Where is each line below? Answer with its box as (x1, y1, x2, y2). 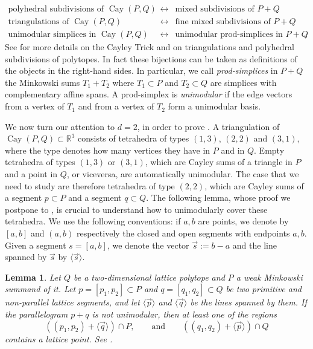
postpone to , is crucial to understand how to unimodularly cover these (5, 203, 268, 215)
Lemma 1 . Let (5, 270, 61, 283)
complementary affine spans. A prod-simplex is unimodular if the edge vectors (5, 88, 292, 100)
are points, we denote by (198, 215, 289, 227)
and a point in (5, 168, 58, 180)
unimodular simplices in (8, 30, 96, 39)
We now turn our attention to (5, 120, 115, 132)
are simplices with (210, 76, 277, 88)
